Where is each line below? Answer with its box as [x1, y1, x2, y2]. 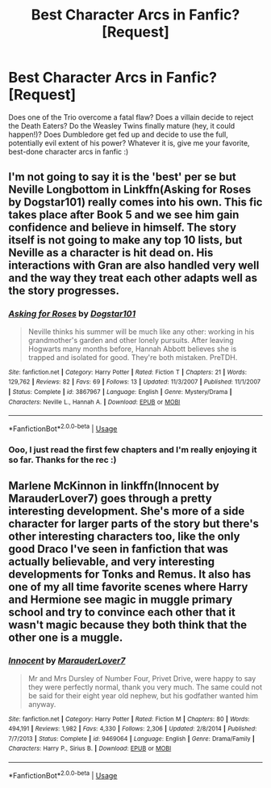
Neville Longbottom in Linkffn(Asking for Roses [8, 183, 252, 197]
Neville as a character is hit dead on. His [8, 246, 214, 260]
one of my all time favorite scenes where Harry [8, 580, 248, 594]
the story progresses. [8, 284, 119, 298]
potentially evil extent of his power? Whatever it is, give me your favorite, [8, 138, 250, 147]
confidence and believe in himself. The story [8, 221, 236, 235]
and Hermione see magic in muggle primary [8, 593, 233, 607]
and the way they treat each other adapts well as [8, 271, 258, 285]
